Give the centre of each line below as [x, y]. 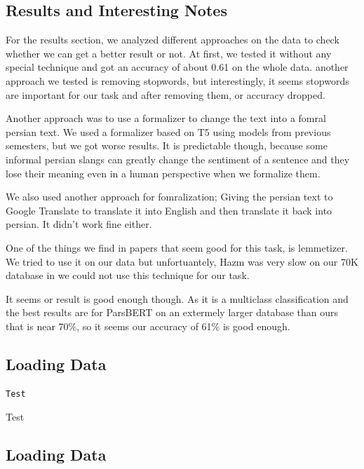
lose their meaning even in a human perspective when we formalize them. [163, 173]
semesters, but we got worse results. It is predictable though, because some [167, 145]
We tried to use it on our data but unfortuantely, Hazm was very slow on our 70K [182, 261]
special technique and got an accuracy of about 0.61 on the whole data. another [177, 67]
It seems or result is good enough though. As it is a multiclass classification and [177, 298]
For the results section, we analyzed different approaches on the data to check [173, 40]
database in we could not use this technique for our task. [128, 275]
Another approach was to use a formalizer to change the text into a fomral [166, 118]
